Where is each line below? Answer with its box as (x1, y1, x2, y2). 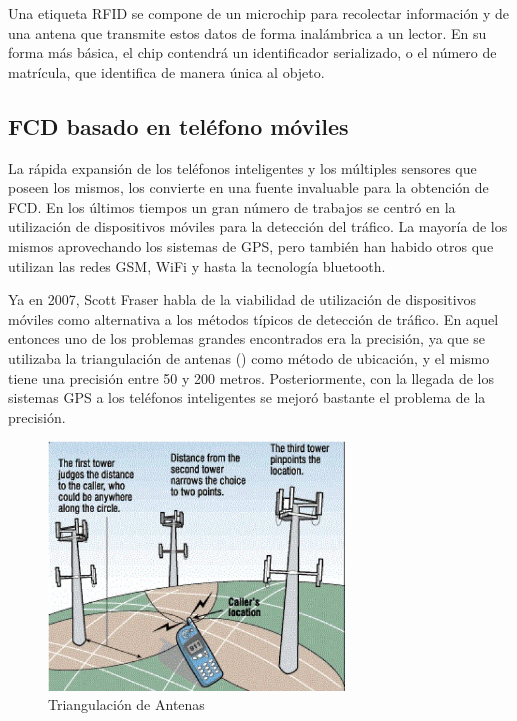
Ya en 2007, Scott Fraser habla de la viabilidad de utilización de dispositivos (8, 289, 477, 310)
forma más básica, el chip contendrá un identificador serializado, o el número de (8, 42, 497, 63)
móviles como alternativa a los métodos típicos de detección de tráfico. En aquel (8, 308, 499, 329)
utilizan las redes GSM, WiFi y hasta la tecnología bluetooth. (8, 255, 386, 276)
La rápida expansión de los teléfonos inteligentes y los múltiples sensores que (8, 157, 477, 178)
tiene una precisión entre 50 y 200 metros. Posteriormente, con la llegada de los (8, 367, 494, 388)
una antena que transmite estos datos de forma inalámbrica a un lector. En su (8, 22, 487, 43)
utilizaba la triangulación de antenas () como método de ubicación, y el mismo (8, 347, 490, 368)
